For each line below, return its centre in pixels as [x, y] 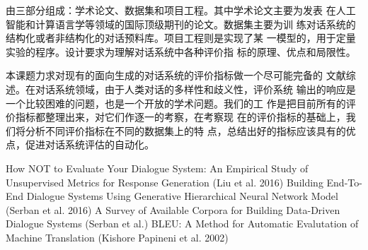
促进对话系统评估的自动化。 [90, 144]
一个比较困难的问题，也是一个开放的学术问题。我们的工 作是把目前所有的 [176, 103]
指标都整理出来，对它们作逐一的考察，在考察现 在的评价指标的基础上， [180, 117]
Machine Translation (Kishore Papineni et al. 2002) [117, 237]
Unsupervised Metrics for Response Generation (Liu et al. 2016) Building [165, 182]
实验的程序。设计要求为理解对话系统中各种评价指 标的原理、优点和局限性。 [181, 51]
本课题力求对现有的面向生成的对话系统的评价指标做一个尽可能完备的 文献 [176, 75]
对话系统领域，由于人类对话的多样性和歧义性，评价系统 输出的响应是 [195, 89]
